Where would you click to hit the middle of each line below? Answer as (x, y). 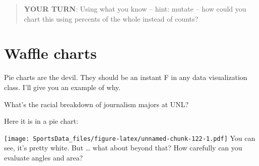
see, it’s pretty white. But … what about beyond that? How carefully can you (123, 148)
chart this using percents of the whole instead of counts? (111, 18)
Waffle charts (51, 53)
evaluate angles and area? (44, 157)
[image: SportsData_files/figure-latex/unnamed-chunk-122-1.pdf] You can (130, 138)
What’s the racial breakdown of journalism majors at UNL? (96, 104)
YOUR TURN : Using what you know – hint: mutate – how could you (135, 9)
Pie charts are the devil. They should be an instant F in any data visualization (126, 77)
